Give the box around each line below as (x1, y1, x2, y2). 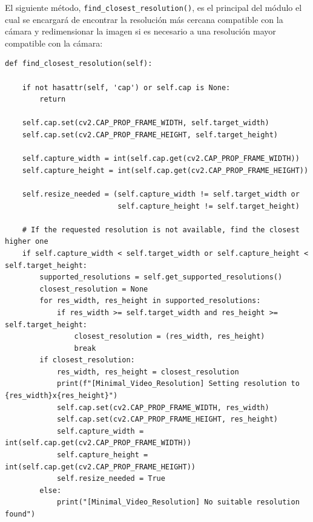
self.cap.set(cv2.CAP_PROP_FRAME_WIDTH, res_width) (56, 403, 269, 412)
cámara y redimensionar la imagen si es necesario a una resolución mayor (5, 25, 276, 38)
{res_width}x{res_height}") (5, 391, 118, 400)
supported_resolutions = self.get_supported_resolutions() (39, 273, 283, 282)
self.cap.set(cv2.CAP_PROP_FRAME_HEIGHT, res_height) (56, 415, 278, 424)
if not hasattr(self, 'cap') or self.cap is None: (22, 83, 231, 92)
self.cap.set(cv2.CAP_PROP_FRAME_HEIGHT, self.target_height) (22, 131, 278, 139)
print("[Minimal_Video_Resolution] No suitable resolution (56, 498, 300, 507)
